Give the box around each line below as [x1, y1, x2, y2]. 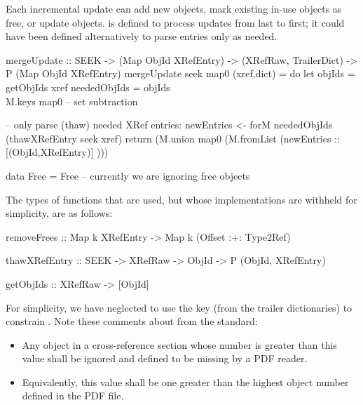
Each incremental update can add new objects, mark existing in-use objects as [6, 1, 342, 15]
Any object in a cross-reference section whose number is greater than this [22, 337, 337, 352]
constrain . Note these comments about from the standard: [6, 314, 258, 328]
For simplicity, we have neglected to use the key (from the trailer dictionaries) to [6, 300, 352, 314]
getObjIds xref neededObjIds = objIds [6, 79, 170, 94]
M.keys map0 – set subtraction [6, 93, 138, 108]
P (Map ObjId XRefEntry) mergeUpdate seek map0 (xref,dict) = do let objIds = [6, 66, 355, 81]
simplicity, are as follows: [6, 206, 113, 220]
